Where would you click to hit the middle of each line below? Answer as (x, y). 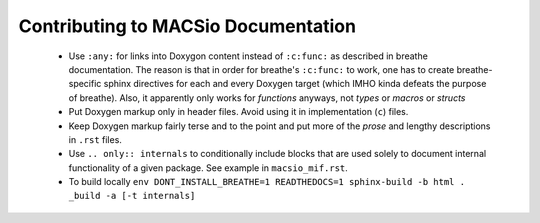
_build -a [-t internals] (132, 196)
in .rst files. (95, 139)
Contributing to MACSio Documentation (187, 26)
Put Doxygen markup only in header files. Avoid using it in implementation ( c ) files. (238, 112)
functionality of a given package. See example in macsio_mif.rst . (208, 167)
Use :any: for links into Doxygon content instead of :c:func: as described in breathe (248, 56)
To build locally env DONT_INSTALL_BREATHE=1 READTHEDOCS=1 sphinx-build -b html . (266, 182)
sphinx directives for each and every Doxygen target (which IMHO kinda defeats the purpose (295, 84)
